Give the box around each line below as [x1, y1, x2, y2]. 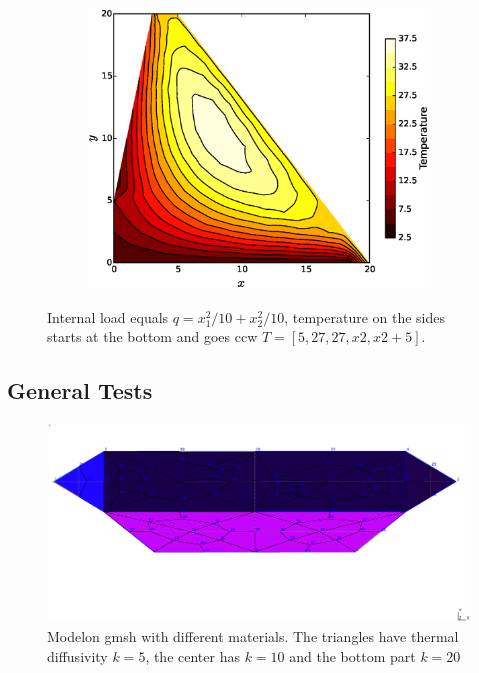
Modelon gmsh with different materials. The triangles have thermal [47, 625, 459, 646]
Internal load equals [47, 306, 169, 327]
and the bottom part [289, 645, 416, 666]
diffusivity [47, 645, 108, 666]
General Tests [7, 375, 153, 406]
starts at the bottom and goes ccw [47, 326, 258, 347]
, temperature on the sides [284, 306, 446, 327]
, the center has [145, 645, 240, 666]
